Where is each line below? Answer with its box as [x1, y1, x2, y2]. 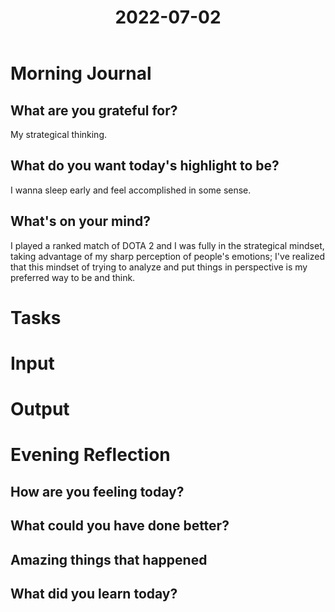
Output [10, 398, 70, 421]
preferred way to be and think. [10, 271, 136, 283]
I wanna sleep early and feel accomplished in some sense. [10, 184, 252, 196]
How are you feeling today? [10, 483, 185, 500]
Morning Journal [10, 62, 152, 85]
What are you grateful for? [10, 102, 178, 119]
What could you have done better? [10, 517, 230, 535]
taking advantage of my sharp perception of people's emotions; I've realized [10, 250, 325, 262]
